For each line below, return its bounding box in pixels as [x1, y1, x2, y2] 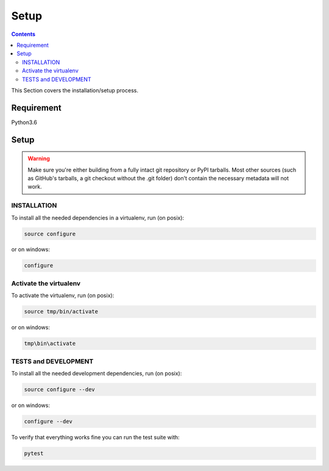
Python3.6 [11, 119, 38, 126]
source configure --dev [24, 386, 96, 392]
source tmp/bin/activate [24, 308, 99, 315]
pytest [24, 450, 44, 456]
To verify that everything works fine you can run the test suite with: [11, 433, 180, 441]
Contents [11, 30, 36, 38]
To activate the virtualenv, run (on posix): [11, 292, 115, 299]
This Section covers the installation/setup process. [11, 86, 138, 94]
